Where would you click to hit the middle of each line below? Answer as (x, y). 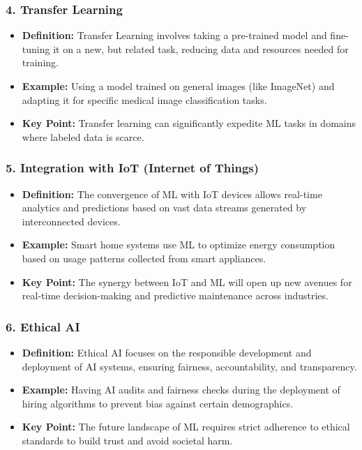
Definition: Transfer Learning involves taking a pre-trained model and (174, 35)
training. (40, 62)
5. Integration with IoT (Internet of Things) (133, 168)
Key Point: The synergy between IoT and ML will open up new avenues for (187, 282)
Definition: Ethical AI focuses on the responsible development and (167, 352)
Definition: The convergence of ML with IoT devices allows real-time (172, 194)
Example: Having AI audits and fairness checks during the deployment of (181, 390)
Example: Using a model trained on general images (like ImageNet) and (178, 86)
